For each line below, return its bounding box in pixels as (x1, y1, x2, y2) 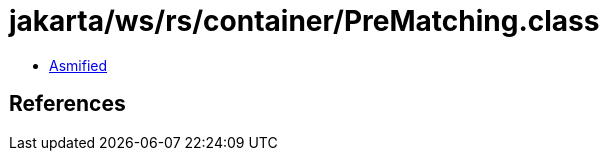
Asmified (49, 56, 108, 74)
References (9, 91, 126, 117)
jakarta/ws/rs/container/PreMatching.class (9, 4, 600, 38)
